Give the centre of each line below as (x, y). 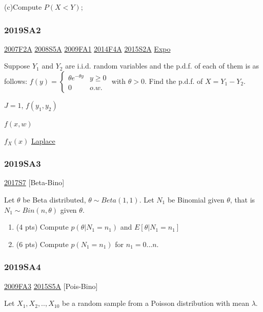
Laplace (43, 140)
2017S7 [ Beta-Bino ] (34, 182)
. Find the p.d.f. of (174, 81)
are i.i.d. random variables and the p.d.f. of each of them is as (162, 66)
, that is (242, 199)
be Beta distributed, (54, 199)
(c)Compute (23, 7)
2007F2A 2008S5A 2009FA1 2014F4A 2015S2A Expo (87, 48)
